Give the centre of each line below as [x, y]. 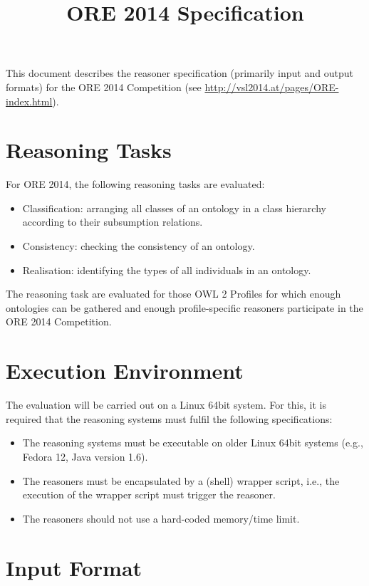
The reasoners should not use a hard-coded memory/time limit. [161, 518]
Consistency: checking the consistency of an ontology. [139, 246]
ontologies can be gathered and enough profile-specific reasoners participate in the [184, 307]
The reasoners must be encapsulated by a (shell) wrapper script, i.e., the [181, 480]
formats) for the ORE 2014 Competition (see [104, 87]
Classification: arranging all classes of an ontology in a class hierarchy [174, 208]
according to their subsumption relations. [113, 222]
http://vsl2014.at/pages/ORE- [272, 87]
